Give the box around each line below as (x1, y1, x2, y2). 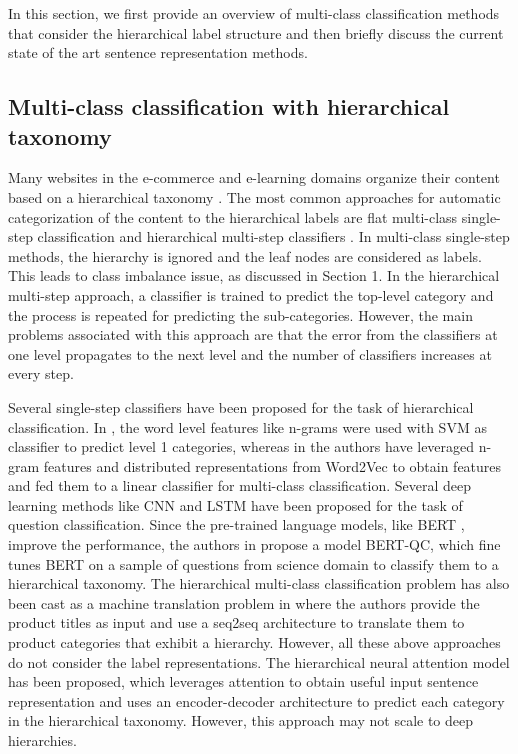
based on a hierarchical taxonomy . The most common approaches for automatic (8, 186, 501, 207)
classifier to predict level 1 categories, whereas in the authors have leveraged (8, 436, 475, 457)
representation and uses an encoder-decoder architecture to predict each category (8, 690, 505, 711)
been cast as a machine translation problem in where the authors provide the (8, 592, 480, 613)
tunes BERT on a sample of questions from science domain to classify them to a (8, 553, 499, 574)
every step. (8, 363, 74, 384)
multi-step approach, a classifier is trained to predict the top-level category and (8, 284, 494, 305)
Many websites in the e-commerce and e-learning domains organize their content (8, 167, 500, 188)
